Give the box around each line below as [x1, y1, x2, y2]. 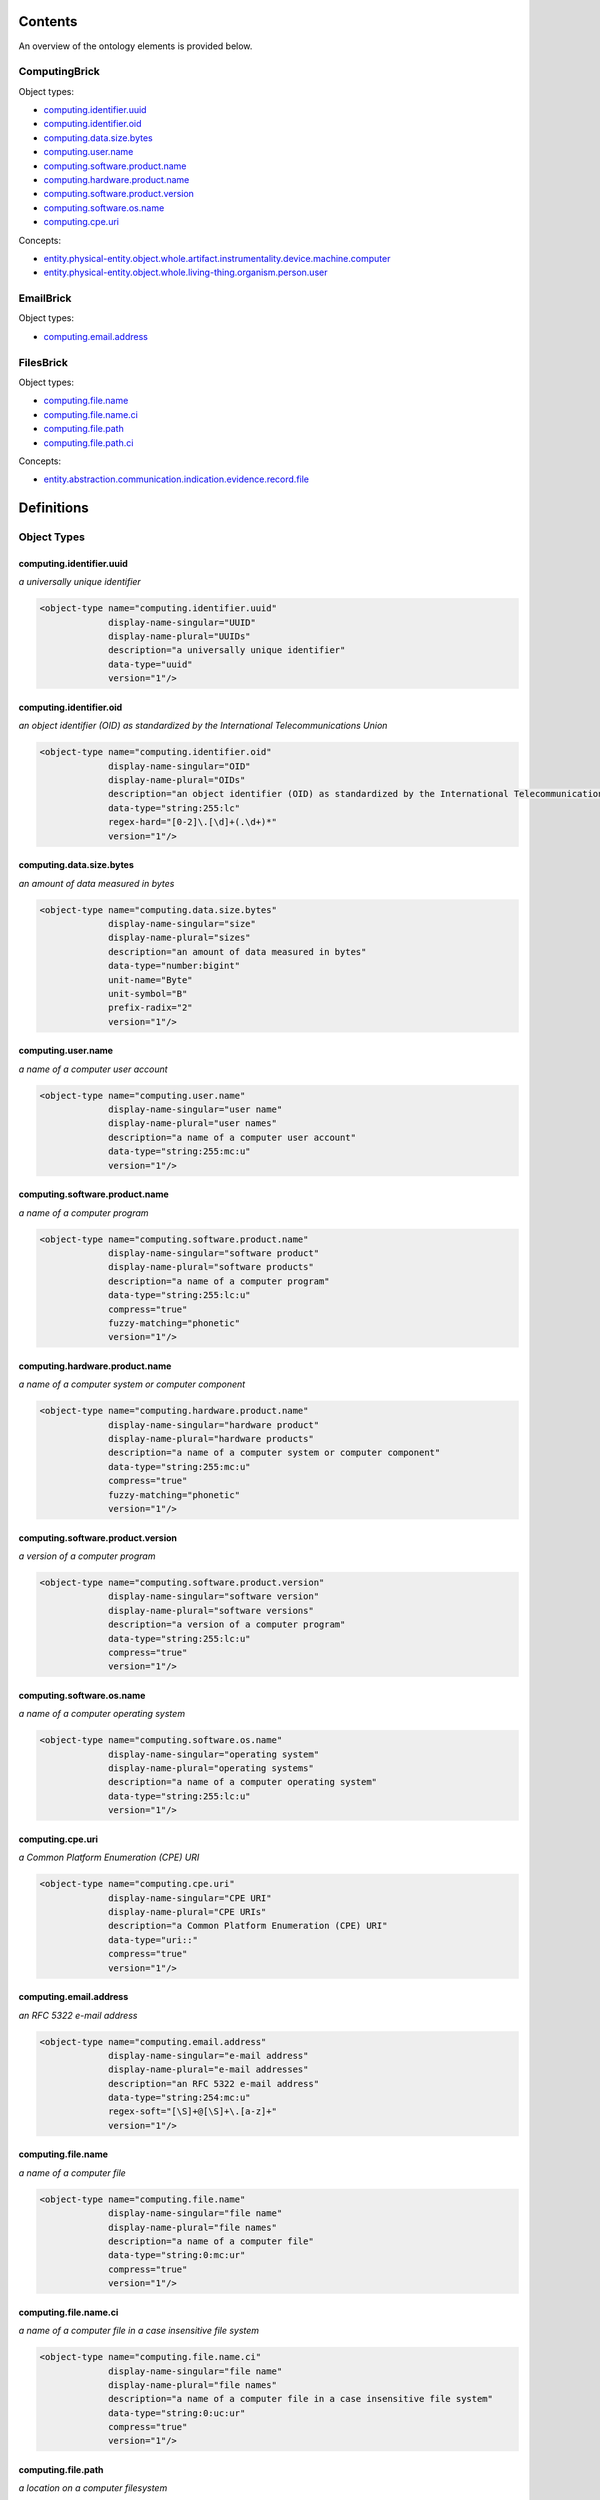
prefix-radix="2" [108, 1002, 194, 1014]
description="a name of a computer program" [108, 1275, 330, 1287]
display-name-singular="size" [108, 918, 257, 929]
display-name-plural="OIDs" [108, 775, 246, 786]
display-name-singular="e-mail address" [108, 2050, 309, 2061]
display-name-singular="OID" [108, 760, 251, 772]
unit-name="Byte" [108, 974, 194, 985]
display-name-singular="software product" [108, 1247, 320, 1259]
